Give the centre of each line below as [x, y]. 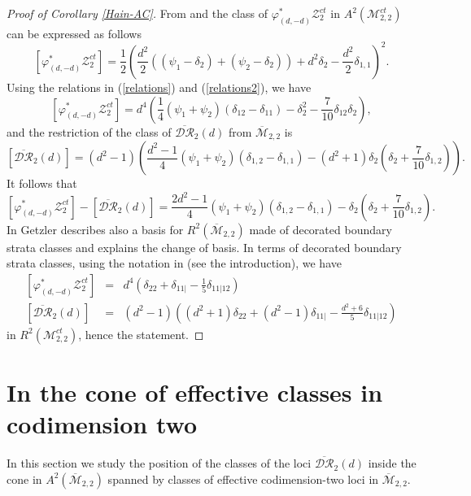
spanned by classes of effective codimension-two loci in [243, 479]
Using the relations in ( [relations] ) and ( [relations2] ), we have [159, 87]
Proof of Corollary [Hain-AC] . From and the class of [137, 13]
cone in [24, 479]
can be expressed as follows [74, 33]
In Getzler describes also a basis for [95, 229]
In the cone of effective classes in [195, 392]
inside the [392, 463]
